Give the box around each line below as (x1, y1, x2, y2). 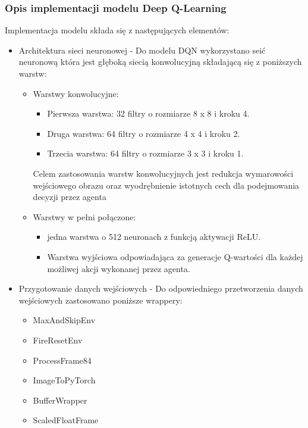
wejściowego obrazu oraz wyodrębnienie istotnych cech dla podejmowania (33, 179, 300, 191)
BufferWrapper (33, 393, 87, 406)
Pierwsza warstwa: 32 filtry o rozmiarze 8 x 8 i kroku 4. (47, 107, 250, 120)
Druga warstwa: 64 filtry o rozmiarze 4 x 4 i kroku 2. (47, 127, 240, 139)
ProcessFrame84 (33, 354, 92, 366)
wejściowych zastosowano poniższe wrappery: (18, 293, 183, 306)
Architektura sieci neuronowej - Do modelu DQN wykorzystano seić (18, 43, 266, 56)
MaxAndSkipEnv (33, 314, 96, 326)
